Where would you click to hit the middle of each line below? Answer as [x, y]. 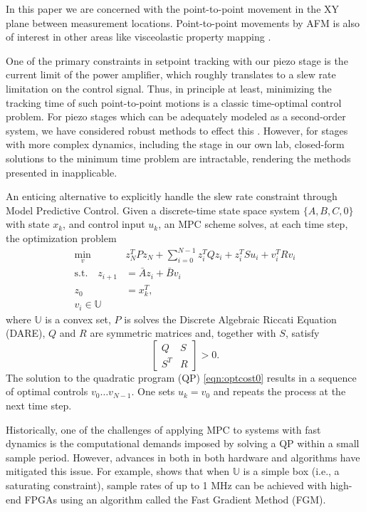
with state [28, 224]
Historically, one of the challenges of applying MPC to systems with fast [163, 429]
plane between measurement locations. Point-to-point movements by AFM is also [183, 22]
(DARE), [26, 333]
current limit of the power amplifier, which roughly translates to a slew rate [171, 74]
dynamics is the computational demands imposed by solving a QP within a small [183, 443]
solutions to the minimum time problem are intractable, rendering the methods [178, 158]
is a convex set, [78, 319]
